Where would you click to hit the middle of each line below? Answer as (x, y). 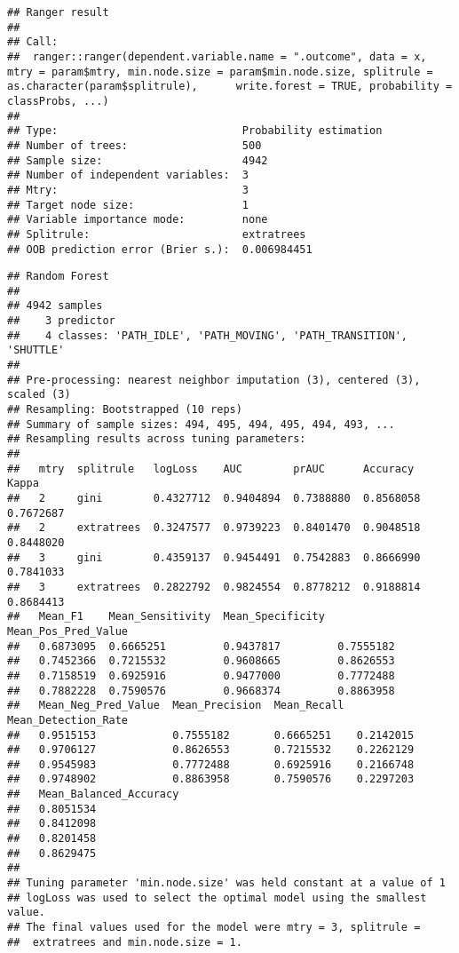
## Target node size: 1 (128, 205)
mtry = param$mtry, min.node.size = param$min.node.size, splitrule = (220, 71)
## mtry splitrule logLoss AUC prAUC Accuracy (211, 469)
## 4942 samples (55, 306)
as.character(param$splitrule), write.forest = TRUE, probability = (230, 87)
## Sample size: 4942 (138, 160)
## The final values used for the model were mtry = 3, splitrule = (214, 928)
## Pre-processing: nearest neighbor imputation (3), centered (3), (214, 380)
